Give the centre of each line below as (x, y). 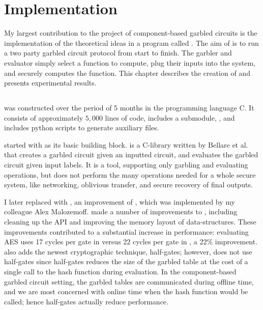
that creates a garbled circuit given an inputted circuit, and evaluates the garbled (131, 154)
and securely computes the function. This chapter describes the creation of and (127, 73)
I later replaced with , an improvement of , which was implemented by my (120, 201)
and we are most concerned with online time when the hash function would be (126, 291)
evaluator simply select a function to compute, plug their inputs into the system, (130, 62)
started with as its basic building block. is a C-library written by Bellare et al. (126, 144)
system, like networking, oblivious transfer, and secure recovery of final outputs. (128, 185)
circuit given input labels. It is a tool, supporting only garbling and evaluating (126, 165)
